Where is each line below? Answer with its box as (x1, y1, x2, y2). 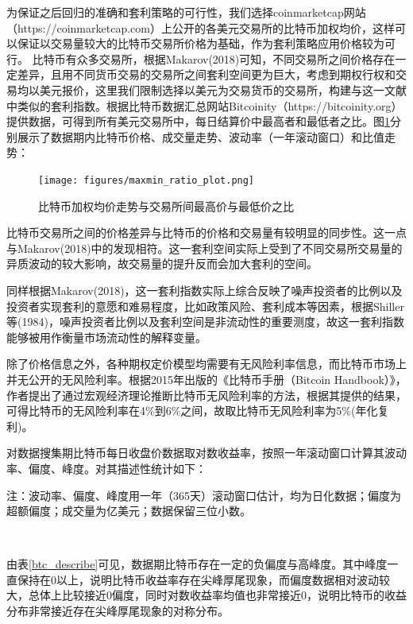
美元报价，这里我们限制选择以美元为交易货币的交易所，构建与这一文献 (39, 81, 407, 98)
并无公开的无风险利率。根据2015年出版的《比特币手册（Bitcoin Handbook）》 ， (6, 370, 407, 387)
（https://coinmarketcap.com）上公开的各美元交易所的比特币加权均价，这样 (6, 19, 395, 36)
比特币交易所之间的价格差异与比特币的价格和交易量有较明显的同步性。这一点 (6, 224, 407, 241)
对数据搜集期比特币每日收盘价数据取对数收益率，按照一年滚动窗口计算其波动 (6, 444, 407, 461)
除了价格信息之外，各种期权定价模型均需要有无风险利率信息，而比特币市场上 (6, 355, 407, 372)
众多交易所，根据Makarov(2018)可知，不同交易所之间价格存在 (76, 50, 396, 67)
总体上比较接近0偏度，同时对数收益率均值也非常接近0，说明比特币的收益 (28, 587, 407, 603)
